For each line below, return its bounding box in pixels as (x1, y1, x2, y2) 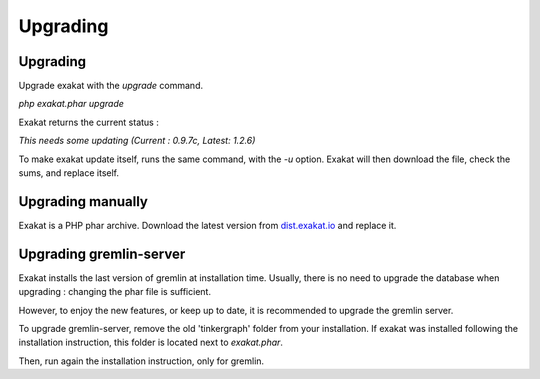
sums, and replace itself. (18, 167, 120, 179)
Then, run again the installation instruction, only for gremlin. (18, 355, 265, 367)
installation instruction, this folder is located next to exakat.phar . (18, 336, 284, 349)
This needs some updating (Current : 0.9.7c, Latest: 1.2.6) (18, 135, 256, 147)
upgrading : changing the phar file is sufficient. (18, 286, 212, 298)
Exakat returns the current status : (18, 116, 159, 128)
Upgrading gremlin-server (18, 245, 186, 262)
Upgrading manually (18, 193, 149, 210)
